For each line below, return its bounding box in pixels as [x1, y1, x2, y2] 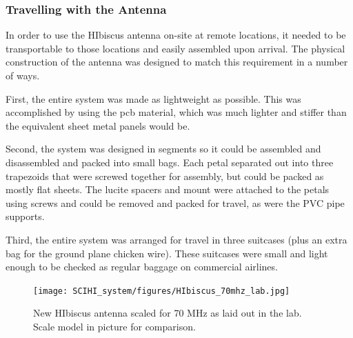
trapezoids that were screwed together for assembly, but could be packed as [6, 168, 324, 183]
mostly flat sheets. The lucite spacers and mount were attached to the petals [6, 182, 330, 197]
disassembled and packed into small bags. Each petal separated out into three [6, 155, 334, 169]
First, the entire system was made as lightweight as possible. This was [6, 91, 301, 106]
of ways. [6, 68, 40, 82]
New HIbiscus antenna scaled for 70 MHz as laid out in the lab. [33, 306, 302, 320]
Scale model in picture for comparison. [33, 319, 196, 333]
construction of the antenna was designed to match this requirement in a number [6, 54, 348, 69]
